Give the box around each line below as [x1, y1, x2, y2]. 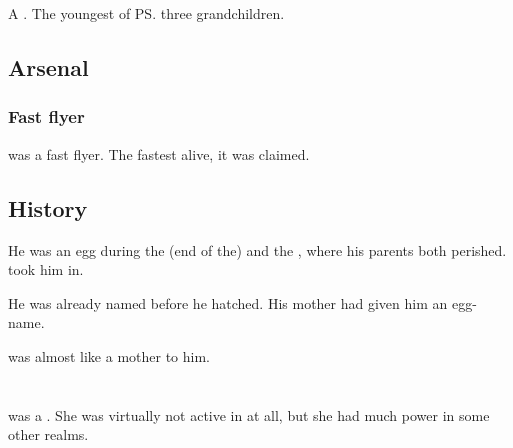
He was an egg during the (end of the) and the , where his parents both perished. [8, 239, 507, 260]
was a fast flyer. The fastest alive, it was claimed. [8, 143, 310, 164]
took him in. [8, 259, 84, 280]
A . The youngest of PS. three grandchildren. [8, 3, 285, 24]
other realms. [8, 424, 89, 445]
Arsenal [8, 52, 89, 83]
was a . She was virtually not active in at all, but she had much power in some [8, 404, 490, 425]
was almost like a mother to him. [8, 345, 210, 366]
